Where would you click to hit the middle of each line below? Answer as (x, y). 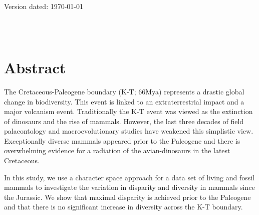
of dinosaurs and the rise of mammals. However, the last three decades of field (124, 121)
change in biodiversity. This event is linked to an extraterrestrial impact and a (124, 101)
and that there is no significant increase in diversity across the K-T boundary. (123, 207)
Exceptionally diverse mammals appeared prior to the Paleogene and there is (122, 140)
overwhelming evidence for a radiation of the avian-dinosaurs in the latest (117, 150)
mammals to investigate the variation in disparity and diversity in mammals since (129, 187)
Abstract (35, 67)
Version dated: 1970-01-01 (44, 6)
